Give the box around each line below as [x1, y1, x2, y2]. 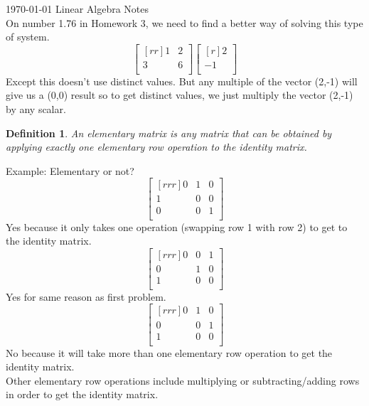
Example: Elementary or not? [6, 163, 134, 178]
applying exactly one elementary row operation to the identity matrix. [6, 139, 307, 154]
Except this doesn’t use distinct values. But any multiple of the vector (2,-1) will [6, 73, 358, 88]
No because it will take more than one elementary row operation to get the [6, 345, 333, 360]
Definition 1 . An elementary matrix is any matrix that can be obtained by [6, 125, 332, 140]
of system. [6, 29, 50, 44]
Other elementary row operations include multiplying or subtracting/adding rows [6, 373, 360, 388]
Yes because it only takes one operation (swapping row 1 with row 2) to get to [6, 219, 348, 234]
